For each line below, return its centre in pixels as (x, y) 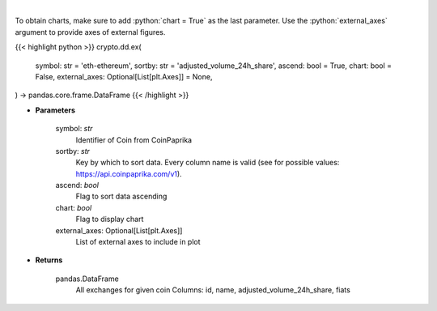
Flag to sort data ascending (121, 196)
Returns (49, 260)
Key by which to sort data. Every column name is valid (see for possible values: (208, 163)
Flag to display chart (110, 219)
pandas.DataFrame (87, 279)
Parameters (55, 110)
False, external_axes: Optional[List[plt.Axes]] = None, (124, 76)
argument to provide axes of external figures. (90, 32)
